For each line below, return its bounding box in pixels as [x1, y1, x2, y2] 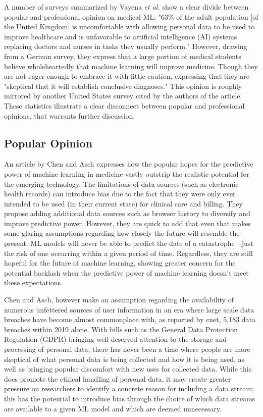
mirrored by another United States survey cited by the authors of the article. [4, 90, 242, 101]
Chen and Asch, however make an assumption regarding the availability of [4, 294, 234, 305]
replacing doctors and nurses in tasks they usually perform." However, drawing [4, 41, 247, 51]
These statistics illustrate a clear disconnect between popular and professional [4, 100, 245, 111]
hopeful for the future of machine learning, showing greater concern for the [4, 257, 236, 268]
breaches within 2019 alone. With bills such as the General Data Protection [4, 324, 238, 334]
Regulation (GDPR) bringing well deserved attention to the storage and [4, 334, 227, 344]
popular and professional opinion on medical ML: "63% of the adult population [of [4, 11, 258, 22]
